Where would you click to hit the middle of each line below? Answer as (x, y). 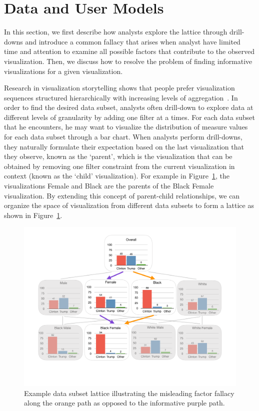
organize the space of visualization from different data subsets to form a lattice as (129, 205)
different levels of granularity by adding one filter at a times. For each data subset (129, 117)
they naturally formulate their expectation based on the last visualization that (124, 146)
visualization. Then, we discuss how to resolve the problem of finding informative (128, 61)
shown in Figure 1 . (33, 215)
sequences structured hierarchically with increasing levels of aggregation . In (121, 97)
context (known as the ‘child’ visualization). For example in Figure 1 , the (117, 176)
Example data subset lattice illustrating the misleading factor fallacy (129, 393)
